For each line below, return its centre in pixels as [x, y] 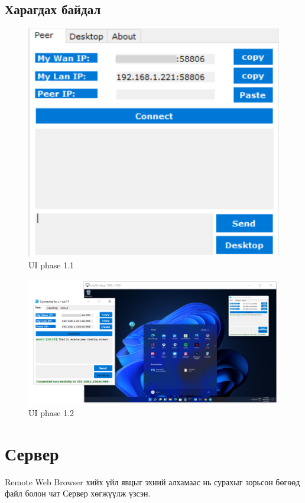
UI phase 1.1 [51, 265]
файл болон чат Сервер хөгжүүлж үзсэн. [78, 493]
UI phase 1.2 [51, 413]
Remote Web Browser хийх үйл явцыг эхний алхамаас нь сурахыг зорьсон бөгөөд [152, 481]
